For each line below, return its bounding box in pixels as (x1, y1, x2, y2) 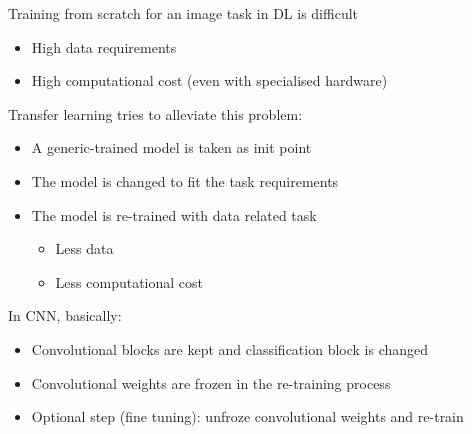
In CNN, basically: (8, 305, 122, 326)
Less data (55, 238, 114, 259)
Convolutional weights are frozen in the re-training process (31, 372, 391, 393)
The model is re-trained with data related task (31, 204, 317, 225)
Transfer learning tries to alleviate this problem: (8, 103, 303, 124)
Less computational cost (55, 271, 203, 292)
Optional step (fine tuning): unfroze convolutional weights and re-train (31, 406, 464, 427)
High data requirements (31, 36, 177, 57)
